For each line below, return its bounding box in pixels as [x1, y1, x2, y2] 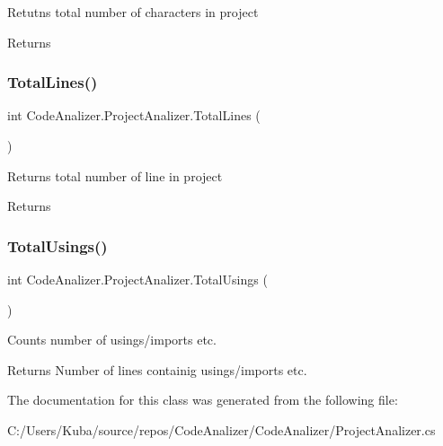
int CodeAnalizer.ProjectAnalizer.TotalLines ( [7, 106, 261, 125]
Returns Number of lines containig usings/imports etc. [7, 360, 307, 379]
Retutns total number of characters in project [7, 3, 259, 21]
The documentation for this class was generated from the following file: [7, 390, 398, 409]
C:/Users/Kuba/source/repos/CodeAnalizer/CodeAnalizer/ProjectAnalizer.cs [7, 420, 436, 439]
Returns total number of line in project [7, 166, 223, 185]
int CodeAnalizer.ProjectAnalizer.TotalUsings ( [7, 270, 268, 288]
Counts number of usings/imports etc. [7, 330, 217, 349]
